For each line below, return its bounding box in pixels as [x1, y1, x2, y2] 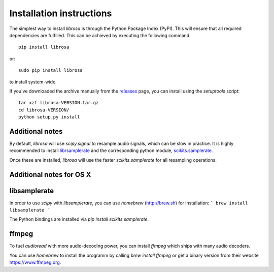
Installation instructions [9, 8, 112, 19]
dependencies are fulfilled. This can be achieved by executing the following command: [9, 32, 191, 38]
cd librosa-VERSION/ [18, 107, 70, 113]
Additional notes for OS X [9, 170, 91, 179]
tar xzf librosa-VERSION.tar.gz [18, 100, 99, 106]
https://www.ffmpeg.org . [9, 259, 61, 265]
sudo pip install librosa [18, 68, 83, 73]
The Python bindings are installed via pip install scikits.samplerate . [9, 216, 149, 222]
